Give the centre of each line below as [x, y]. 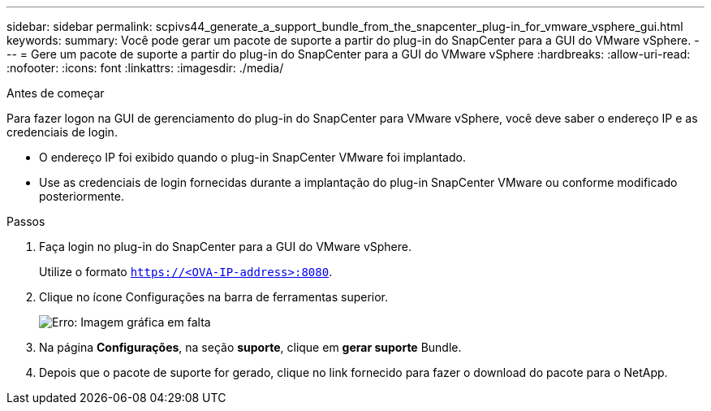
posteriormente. [82, 196]
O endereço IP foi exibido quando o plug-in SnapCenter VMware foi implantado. [252, 157]
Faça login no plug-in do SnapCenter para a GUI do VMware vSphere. [225, 247]
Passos [26, 221]
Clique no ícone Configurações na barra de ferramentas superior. [214, 297]
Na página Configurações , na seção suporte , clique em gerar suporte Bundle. [250, 347]
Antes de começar [56, 93]
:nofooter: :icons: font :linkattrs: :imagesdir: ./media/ [145, 68]
